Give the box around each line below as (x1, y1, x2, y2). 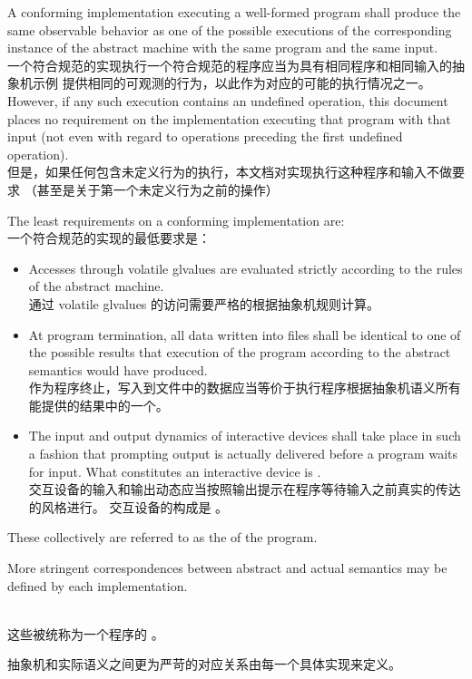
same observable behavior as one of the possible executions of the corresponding (7, 20, 452, 39)
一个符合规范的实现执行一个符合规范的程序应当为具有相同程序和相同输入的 (7, 55, 452, 74)
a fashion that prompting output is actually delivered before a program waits (28, 444, 457, 463)
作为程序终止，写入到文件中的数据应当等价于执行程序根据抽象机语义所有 (28, 378, 461, 397)
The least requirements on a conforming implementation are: (7, 210, 345, 229)
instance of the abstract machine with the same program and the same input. (7, 38, 438, 57)
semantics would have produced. (28, 360, 208, 379)
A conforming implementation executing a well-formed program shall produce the (7, 3, 461, 21)
